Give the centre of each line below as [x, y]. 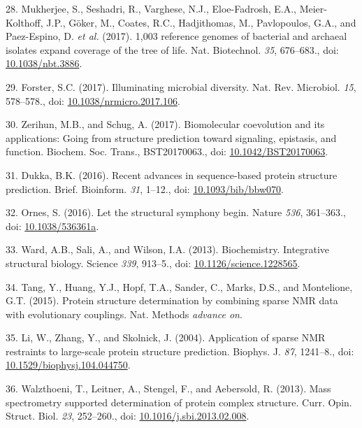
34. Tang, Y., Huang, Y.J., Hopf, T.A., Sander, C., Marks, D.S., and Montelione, [179, 286]
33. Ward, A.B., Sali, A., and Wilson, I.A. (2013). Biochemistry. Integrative [168, 249]
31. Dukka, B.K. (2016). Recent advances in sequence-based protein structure [172, 174]
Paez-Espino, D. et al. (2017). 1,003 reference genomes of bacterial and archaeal [176, 36]
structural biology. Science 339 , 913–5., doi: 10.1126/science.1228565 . [153, 263]
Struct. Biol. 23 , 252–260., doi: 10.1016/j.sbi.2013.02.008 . [128, 416]
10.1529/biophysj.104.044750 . [68, 365]
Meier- [313, 8]
